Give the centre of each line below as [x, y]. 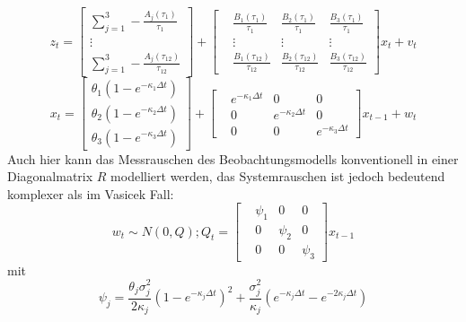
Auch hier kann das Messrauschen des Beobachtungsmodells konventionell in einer [233, 158]
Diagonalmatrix [50, 176]
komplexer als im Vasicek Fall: [91, 193]
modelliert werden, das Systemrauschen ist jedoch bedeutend [278, 176]
